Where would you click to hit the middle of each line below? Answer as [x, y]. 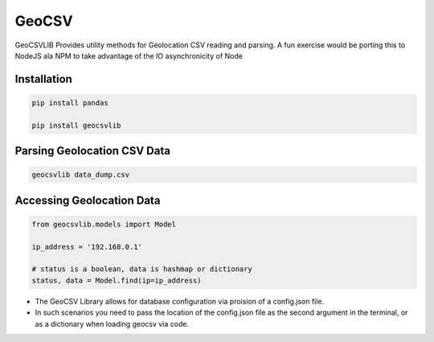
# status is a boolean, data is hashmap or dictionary [142, 269]
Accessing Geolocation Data [88, 200]
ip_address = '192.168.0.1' [87, 246]
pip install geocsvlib [76, 125]
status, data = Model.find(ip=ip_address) [117, 280]
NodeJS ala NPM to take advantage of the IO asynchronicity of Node [129, 55]
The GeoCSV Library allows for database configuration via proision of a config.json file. [180, 301]
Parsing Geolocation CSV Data [92, 151]
